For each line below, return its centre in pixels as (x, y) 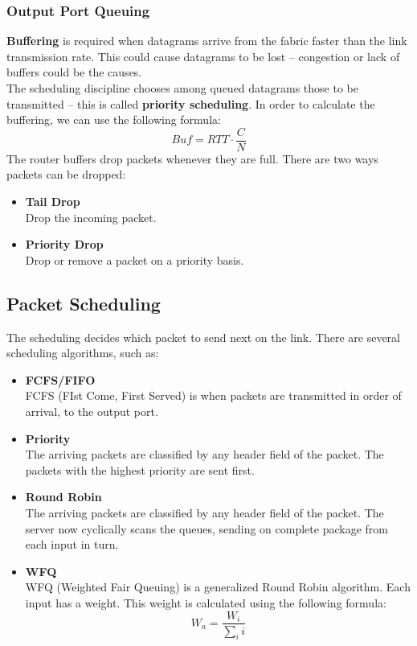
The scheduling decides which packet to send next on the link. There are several (203, 337)
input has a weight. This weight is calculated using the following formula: (206, 602)
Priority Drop (64, 244)
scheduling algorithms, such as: (83, 353)
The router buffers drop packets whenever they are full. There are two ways (192, 158)
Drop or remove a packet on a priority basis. (135, 259)
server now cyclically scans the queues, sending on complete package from (206, 528)
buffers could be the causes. (74, 72)
